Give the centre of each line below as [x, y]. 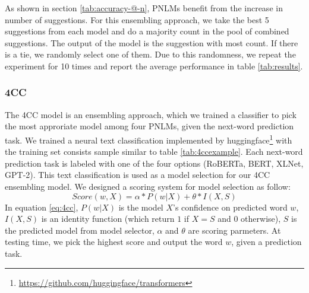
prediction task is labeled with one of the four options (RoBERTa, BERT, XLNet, [154, 163]
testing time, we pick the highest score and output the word [114, 242]
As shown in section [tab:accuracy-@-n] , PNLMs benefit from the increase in [144, 8]
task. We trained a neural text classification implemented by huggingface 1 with [149, 139]
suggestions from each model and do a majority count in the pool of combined [147, 31]
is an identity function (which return [108, 219]
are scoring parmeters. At [234, 230]
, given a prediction [267, 242]
